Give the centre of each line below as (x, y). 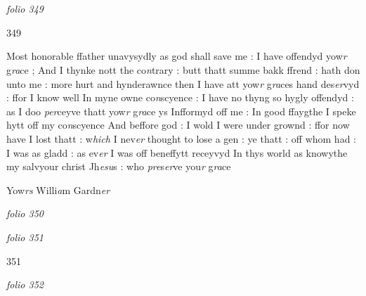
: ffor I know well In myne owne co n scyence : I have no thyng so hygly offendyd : (180, 97)
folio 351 (25, 237)
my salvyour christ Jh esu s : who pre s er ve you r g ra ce (119, 166)
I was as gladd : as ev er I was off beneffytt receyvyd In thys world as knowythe (177, 152)
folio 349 (25, 9)
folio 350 (25, 213)
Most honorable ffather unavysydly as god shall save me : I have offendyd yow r (177, 56)
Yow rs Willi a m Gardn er (58, 189)
